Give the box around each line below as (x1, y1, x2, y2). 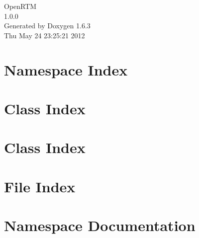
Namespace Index (4, 59, 128, 79)
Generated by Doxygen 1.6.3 (4, 20, 91, 31)
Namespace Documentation (4, 215, 196, 236)
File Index (4, 176, 76, 196)
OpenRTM (4, 1, 37, 11)
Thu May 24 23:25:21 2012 (4, 30, 85, 40)
